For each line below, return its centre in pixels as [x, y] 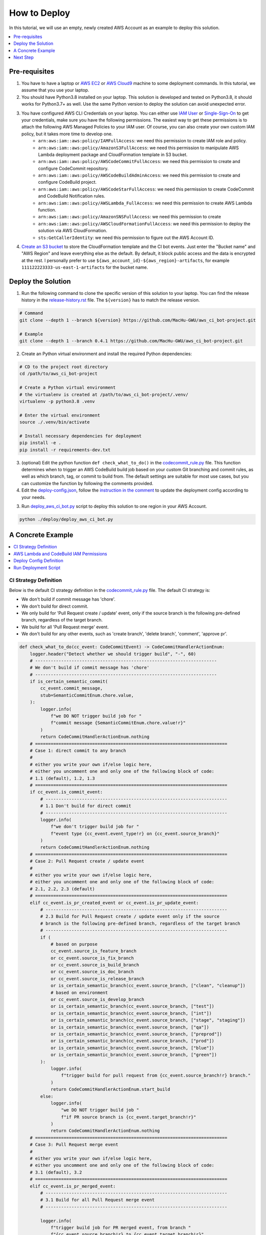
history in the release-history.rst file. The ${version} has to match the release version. [111, 300]
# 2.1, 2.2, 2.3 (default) [63, 889]
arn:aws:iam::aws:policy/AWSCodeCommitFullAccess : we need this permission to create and [139, 162]
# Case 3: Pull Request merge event [74, 1145]
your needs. [34, 497]
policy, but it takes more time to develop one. [67, 134]
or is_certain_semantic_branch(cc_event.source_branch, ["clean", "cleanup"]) [148, 986]
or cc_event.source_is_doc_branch [92, 972]
